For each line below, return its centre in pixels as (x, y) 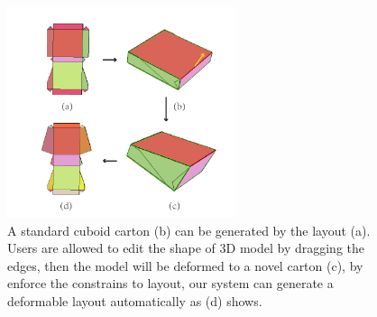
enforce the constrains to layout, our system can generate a (170, 283)
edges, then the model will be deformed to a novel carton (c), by (185, 265)
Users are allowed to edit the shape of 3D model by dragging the (186, 248)
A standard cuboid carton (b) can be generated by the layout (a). (189, 230)
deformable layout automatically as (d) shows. (135, 301)
